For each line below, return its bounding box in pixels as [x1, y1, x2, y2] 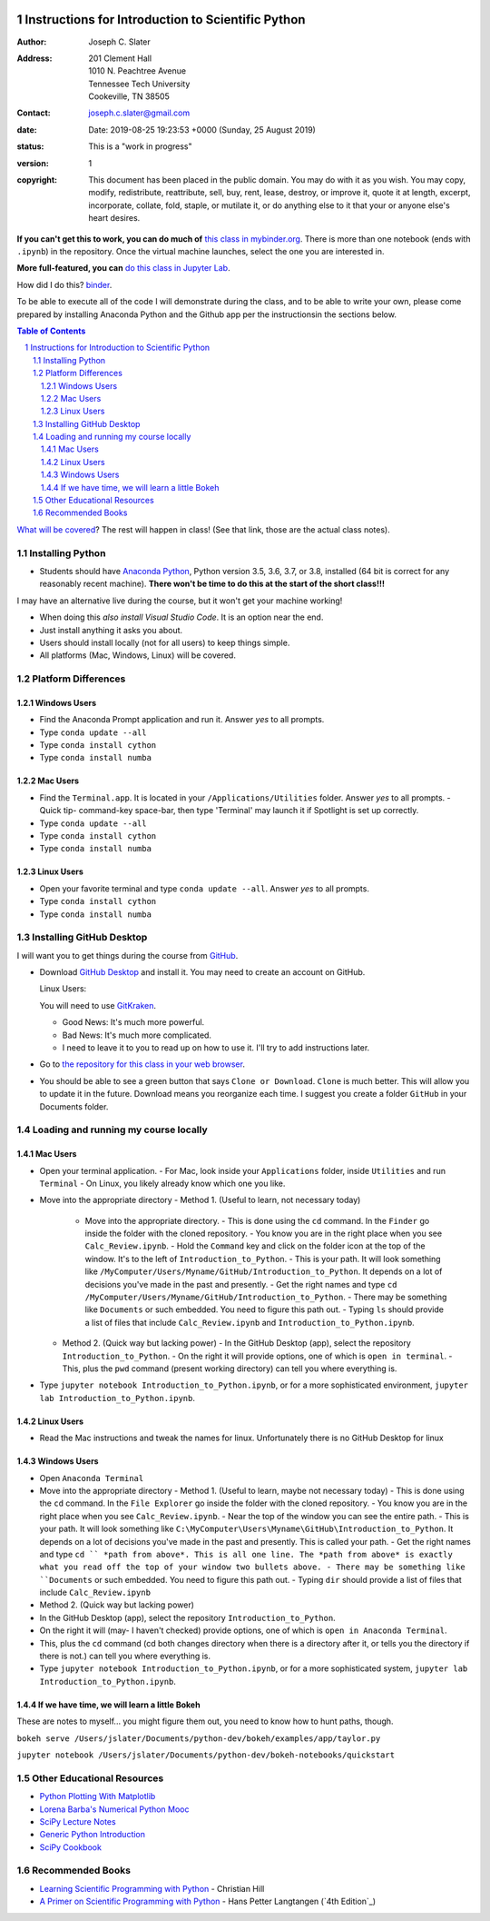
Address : [16, 53, 53, 64]
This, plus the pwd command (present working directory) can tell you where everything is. [62, 1363, 397, 1374]
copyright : [16, 174, 58, 185]
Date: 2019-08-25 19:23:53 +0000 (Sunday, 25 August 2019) [88, 124, 317, 135]
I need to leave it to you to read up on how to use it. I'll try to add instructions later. [62, 1042, 370, 1053]
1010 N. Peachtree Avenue [88, 65, 186, 76]
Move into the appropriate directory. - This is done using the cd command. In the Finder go [84, 1215, 430, 1226]
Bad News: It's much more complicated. [62, 1030, 212, 1040]
